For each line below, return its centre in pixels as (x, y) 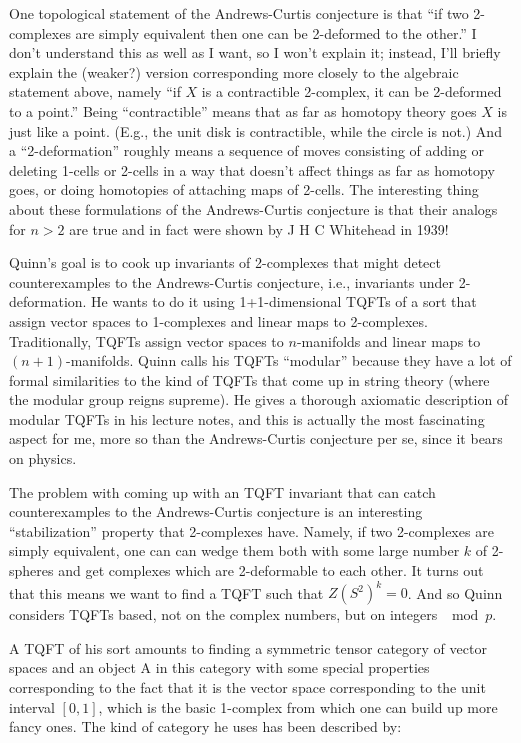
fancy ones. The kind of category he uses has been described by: (205, 726)
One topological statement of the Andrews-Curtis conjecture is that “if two (239, 13)
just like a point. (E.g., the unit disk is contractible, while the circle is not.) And (255, 130)
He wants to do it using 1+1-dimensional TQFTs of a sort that (284, 301)
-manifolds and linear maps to (388, 340)
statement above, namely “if (95, 91)
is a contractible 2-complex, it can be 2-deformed (351, 91)
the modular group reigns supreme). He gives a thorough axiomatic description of (259, 399)
